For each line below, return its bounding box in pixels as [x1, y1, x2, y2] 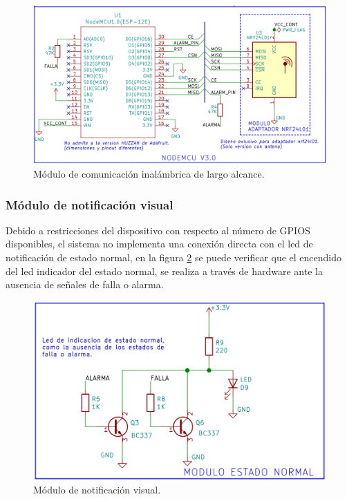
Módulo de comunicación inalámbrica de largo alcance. [33, 166, 265, 180]
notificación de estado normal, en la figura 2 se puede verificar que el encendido [6, 249, 342, 264]
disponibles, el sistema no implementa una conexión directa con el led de [6, 236, 313, 251]
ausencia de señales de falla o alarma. [6, 277, 164, 292]
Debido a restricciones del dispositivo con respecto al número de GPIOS [6, 223, 310, 237]
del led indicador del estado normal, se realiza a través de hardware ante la [6, 263, 323, 278]
